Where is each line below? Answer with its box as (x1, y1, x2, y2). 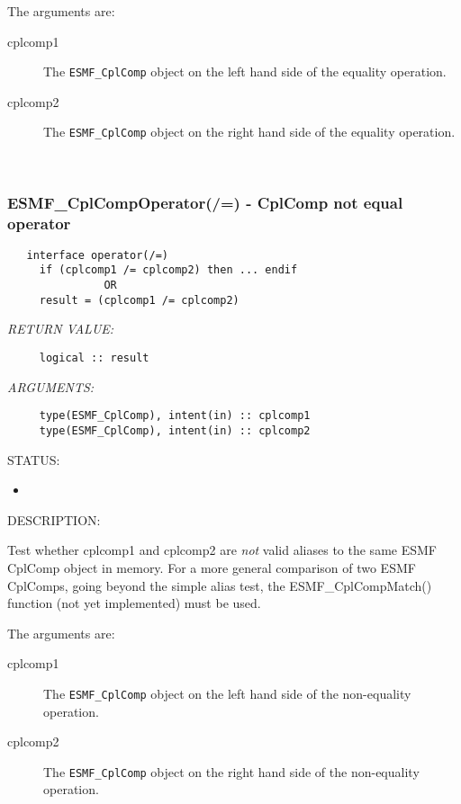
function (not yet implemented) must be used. (7, 594, 261, 612)
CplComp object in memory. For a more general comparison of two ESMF (7, 558, 416, 576)
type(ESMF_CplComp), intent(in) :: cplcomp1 (39, 409, 311, 423)
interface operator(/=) (26, 248, 168, 262)
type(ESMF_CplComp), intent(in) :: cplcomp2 (39, 424, 311, 437)
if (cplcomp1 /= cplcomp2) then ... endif (39, 264, 298, 277)
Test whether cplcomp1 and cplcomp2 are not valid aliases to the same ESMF (7, 540, 437, 559)
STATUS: (7, 450, 60, 469)
